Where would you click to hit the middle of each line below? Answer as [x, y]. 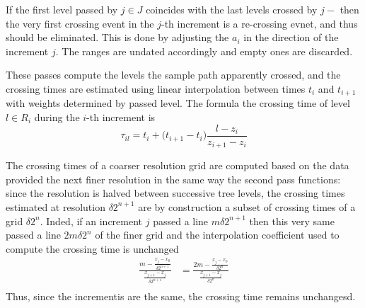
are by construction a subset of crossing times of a [247, 206]
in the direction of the [291, 37]
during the [57, 117]
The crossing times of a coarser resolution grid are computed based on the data [178, 165]
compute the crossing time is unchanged [92, 248]
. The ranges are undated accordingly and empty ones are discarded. [204, 51]
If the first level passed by [62, 9]
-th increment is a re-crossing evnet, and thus [260, 23]
